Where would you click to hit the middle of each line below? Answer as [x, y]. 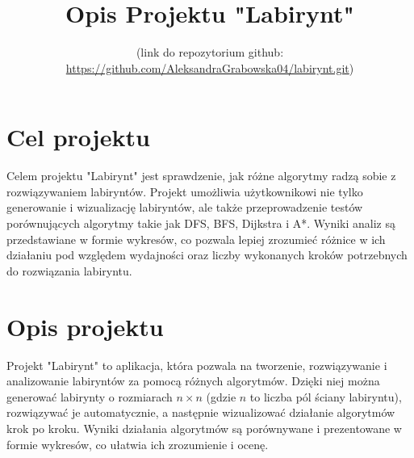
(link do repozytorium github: [210, 52]
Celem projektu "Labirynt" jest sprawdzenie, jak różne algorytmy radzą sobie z [201, 176]
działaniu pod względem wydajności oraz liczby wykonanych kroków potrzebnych [207, 255]
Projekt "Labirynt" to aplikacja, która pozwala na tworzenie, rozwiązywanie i [197, 365]
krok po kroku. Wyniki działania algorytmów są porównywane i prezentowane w [204, 428]
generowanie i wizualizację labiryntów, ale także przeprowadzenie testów [185, 207]
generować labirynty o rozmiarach [90, 396]
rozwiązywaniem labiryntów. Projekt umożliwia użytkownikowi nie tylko [185, 191]
